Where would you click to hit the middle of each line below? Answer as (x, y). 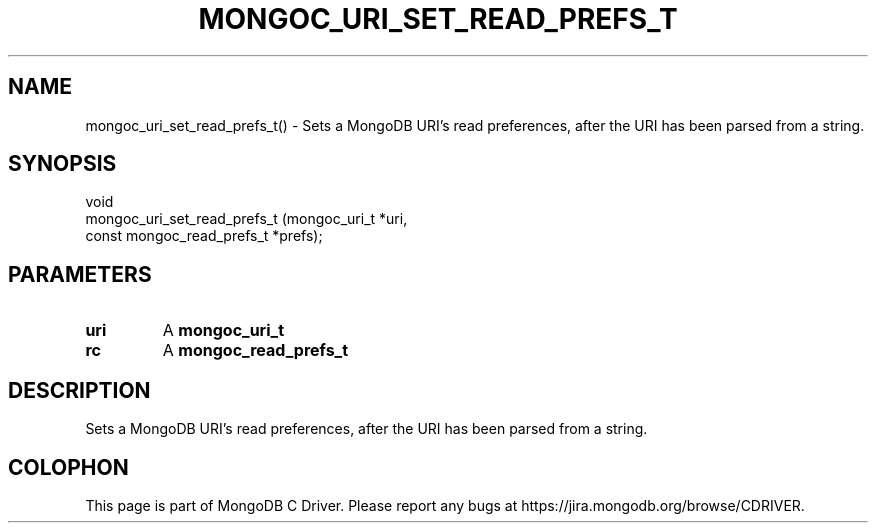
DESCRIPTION (79, 390)
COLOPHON (68, 467)
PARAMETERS (80, 274)
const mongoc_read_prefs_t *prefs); (204, 236)
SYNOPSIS (62, 164)
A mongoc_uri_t (223, 330)
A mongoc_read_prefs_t (255, 350)
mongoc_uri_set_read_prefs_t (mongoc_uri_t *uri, (246, 219)
